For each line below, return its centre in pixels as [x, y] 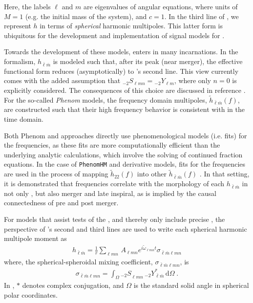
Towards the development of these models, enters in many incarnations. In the [121, 52]
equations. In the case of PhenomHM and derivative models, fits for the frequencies [125, 164]
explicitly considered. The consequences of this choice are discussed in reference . [125, 90]
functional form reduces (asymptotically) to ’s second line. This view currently [121, 71]
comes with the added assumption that [62, 80]
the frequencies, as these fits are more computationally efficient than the [112, 145]
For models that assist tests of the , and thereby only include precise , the [115, 219]
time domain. [24, 119]
